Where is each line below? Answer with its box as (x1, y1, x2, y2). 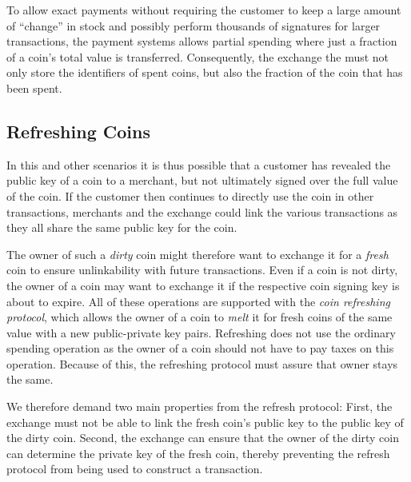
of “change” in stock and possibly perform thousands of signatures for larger (6, 17, 381, 34)
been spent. (6, 79, 62, 96)
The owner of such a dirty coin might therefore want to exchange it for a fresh (6, 245, 389, 262)
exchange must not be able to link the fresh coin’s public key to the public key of (6, 413, 404, 430)
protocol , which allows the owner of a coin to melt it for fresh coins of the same (6, 309, 393, 325)
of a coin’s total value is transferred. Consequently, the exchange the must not (6, 48, 389, 65)
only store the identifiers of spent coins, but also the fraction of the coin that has (6, 64, 403, 81)
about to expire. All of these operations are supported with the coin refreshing (6, 293, 390, 309)
